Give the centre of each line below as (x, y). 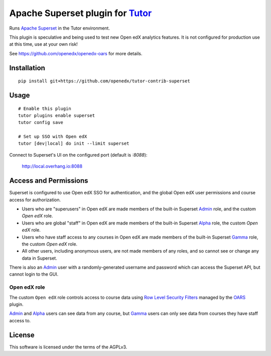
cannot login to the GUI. (34, 274)
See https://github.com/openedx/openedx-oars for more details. (76, 53)
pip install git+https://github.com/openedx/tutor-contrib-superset (104, 81)
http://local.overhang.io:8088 (52, 166)
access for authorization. (35, 200)
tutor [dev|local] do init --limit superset (74, 144)
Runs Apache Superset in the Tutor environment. (60, 28)
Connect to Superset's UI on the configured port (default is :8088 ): (78, 155)
